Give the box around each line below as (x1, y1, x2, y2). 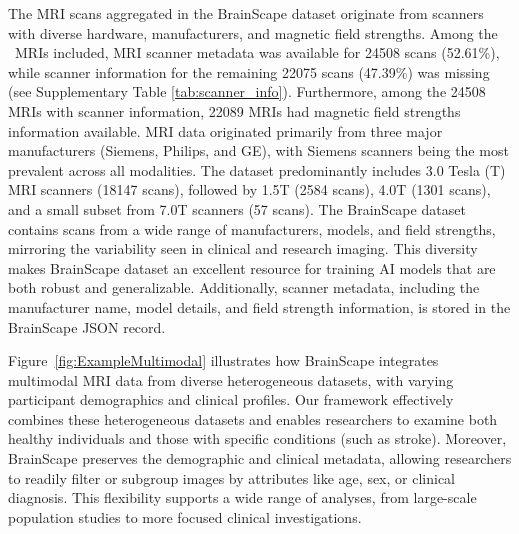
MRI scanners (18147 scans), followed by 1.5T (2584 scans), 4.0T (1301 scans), (8, 179, 491, 200)
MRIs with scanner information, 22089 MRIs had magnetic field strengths (8, 100, 461, 121)
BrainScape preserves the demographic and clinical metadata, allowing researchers (8, 448, 512, 469)
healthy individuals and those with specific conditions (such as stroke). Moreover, (8, 428, 507, 449)
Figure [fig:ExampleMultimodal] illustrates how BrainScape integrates (8, 350, 439, 371)
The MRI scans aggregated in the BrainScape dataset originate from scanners (8, 3, 484, 23)
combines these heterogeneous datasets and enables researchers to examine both (8, 408, 498, 429)
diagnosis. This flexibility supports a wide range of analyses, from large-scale (8, 487, 477, 508)
